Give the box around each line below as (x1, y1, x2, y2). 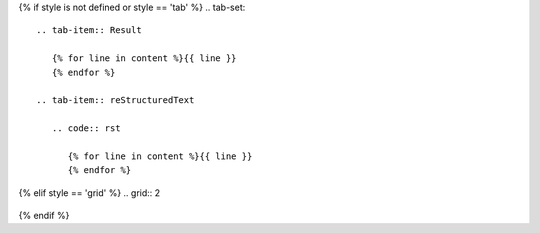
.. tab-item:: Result (36, 25, 142, 36)
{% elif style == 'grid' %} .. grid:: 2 (18, 186, 161, 199)
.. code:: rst (51, 123, 121, 134)
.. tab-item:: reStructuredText (36, 95, 195, 106)
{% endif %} (18, 210, 70, 222)
